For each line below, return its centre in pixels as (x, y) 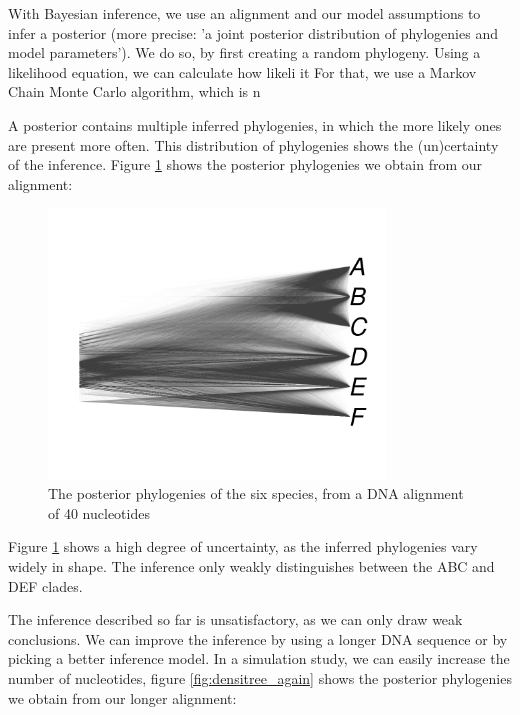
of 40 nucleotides (99, 512)
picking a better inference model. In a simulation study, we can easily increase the (259, 658)
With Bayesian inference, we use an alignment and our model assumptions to (244, 13)
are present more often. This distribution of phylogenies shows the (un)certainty (253, 144)
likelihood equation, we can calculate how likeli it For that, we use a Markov (242, 71)
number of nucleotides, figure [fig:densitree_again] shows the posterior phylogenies (260, 678)
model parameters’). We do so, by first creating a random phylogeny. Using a (244, 52)
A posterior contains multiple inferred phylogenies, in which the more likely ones (255, 124)
